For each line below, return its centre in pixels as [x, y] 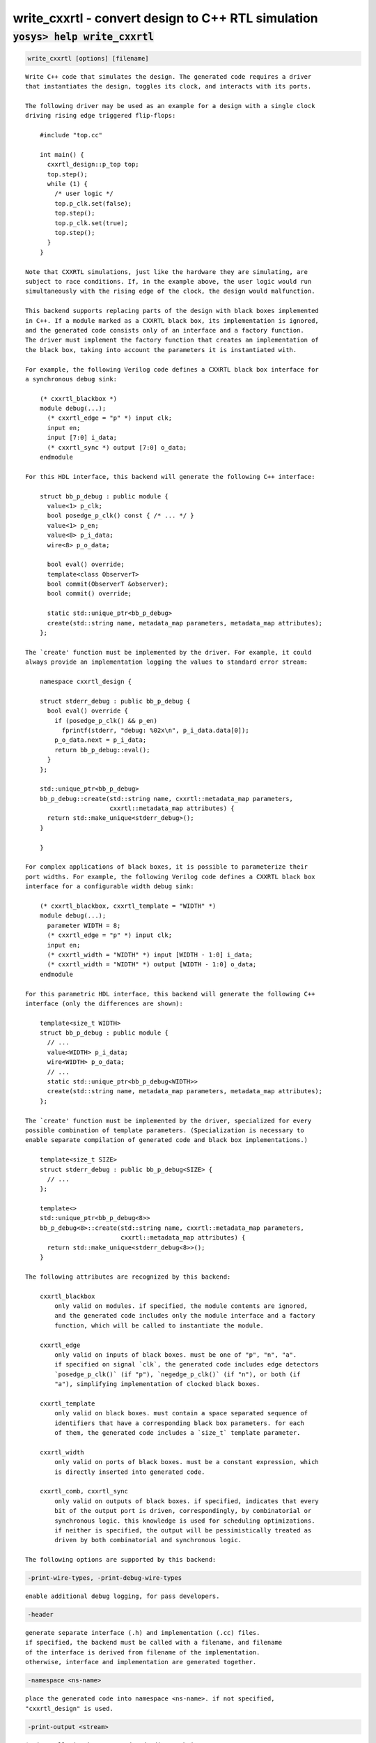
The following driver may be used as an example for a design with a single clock [170, 106]
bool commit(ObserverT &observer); [108, 584]
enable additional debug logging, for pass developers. [123, 1596]
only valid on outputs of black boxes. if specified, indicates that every [187, 1501]
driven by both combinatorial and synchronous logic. [148, 1540]
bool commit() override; [89, 594]
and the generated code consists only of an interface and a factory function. [165, 330]
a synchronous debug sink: [71, 379]
